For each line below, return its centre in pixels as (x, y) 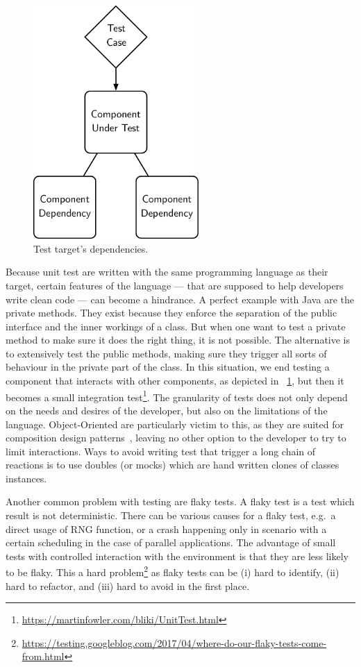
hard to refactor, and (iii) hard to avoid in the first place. (128, 585)
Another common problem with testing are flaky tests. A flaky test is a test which (180, 501)
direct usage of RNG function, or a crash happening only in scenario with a (166, 529)
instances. (26, 478)
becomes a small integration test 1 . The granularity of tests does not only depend (177, 396)
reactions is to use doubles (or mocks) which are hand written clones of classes (173, 465)
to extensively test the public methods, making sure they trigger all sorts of (166, 353)
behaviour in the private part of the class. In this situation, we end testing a (168, 367)
